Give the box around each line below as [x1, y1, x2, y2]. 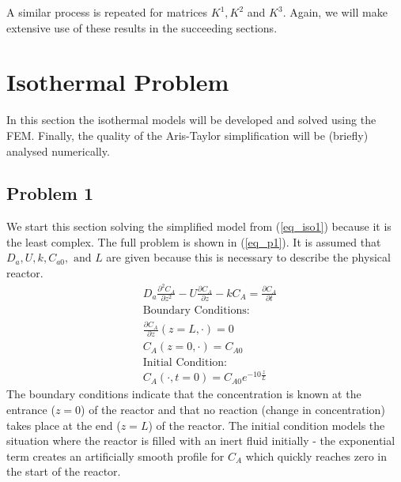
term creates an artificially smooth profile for [6, 447, 225, 464]
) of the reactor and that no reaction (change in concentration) [81, 401, 385, 418]
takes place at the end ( [6, 416, 121, 433]
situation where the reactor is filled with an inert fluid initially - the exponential [6, 432, 395, 449]
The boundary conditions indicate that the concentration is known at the [6, 386, 361, 402]
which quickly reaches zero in [245, 447, 388, 464]
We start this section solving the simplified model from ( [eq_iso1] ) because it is [6, 218, 392, 235]
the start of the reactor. [6, 463, 121, 480]
